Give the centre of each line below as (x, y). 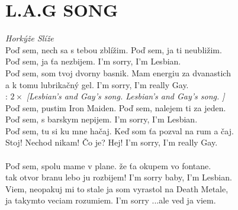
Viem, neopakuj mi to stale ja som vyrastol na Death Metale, (117, 188)
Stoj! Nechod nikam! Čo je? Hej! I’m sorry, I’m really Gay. (112, 142)
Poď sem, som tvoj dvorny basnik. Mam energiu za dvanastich (118, 72)
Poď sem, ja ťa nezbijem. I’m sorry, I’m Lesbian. (93, 61)
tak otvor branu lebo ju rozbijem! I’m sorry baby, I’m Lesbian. (119, 177)
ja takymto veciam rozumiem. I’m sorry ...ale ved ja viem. (111, 200)
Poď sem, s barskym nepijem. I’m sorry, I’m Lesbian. (102, 119)
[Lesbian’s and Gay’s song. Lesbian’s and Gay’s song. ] (126, 96)
